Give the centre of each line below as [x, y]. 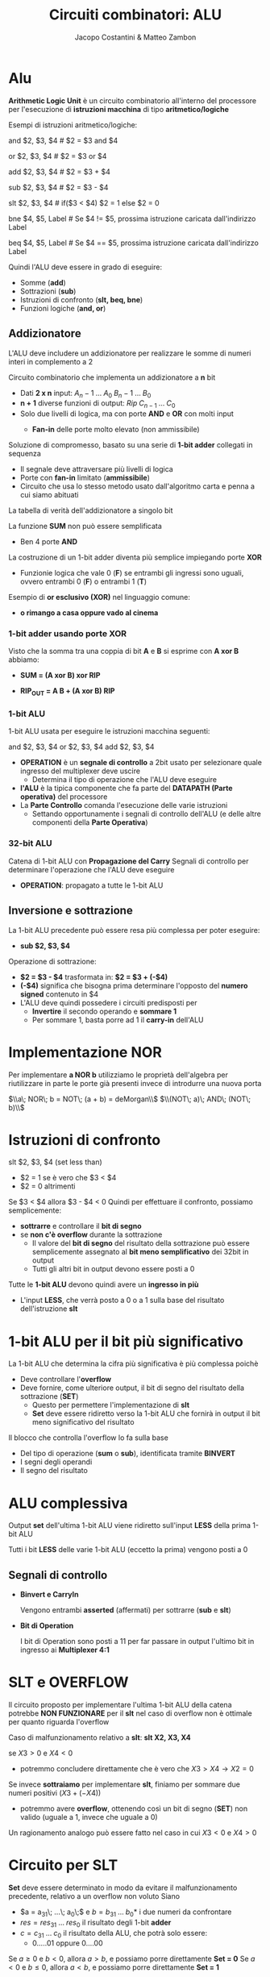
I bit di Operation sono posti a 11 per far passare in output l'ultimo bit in [137, 1642]
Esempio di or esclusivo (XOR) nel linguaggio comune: [100, 597]
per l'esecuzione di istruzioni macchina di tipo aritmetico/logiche [119, 109]
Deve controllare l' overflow [65, 1380]
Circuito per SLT [63, 1865]
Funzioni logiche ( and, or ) [63, 308]
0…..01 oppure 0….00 [67, 1943]
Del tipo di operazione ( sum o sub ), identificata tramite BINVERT [128, 1454]
